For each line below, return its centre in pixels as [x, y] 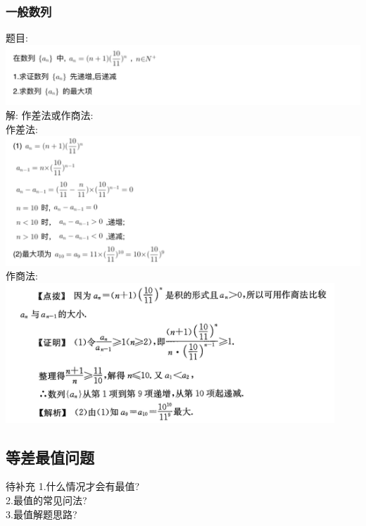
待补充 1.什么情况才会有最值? [73, 486]
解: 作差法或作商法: [50, 115]
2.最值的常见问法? [46, 500]
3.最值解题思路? [42, 514]
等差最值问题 [50, 457]
